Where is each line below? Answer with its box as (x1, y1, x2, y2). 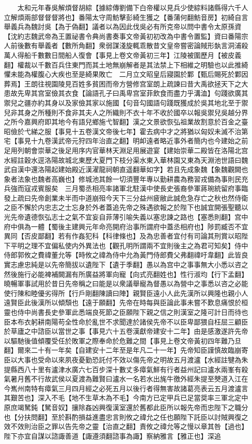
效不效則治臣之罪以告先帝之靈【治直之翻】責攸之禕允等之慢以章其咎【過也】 (4, 421, 248, 431)
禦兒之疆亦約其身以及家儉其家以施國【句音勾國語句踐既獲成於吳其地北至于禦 (4, 97, 248, 107)
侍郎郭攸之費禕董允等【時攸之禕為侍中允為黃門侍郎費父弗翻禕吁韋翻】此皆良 (4, 250, 248, 260)
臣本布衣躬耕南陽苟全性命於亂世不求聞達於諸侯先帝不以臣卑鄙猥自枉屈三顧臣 (4, 316, 248, 326)
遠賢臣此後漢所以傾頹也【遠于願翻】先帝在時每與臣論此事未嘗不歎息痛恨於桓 (4, 297, 248, 307)
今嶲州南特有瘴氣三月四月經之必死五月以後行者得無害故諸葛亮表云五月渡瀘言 (4, 383, 248, 393)
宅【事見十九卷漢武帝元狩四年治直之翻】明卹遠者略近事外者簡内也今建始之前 (4, 136, 248, 146)
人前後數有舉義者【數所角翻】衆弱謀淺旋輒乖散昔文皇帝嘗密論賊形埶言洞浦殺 (4, 40, 248, 51)
